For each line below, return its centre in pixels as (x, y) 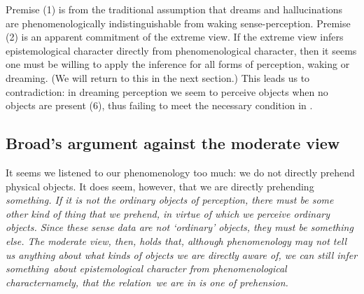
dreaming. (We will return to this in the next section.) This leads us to (158, 77)
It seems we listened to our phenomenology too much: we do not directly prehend (180, 172)
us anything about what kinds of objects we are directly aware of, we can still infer (182, 254)
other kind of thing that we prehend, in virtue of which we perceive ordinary (168, 213)
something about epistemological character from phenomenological (146, 268)
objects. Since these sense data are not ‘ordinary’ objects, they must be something (180, 227)
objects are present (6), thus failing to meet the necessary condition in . (159, 105)
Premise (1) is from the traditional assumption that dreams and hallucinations (174, 9)
